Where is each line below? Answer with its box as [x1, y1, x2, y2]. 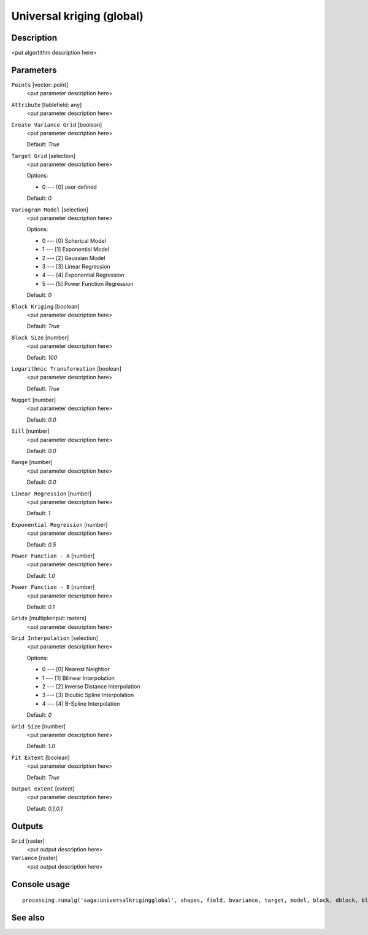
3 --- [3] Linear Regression [42, 263, 110, 270]
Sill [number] [11, 427, 50, 435]
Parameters [11, 65, 57, 75]
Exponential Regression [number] [11, 521, 108, 528]
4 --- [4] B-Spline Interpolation [42, 700, 120, 707]
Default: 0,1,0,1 [26, 805, 63, 812]
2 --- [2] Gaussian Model [42, 254, 105, 261]
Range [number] [11, 459, 53, 466]
